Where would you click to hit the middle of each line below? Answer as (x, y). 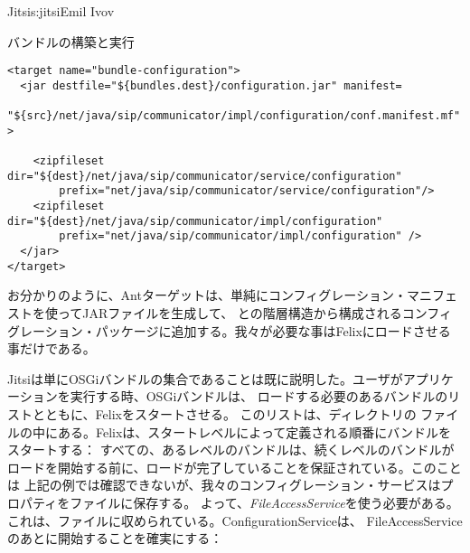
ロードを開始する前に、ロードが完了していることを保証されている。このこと (235, 467)
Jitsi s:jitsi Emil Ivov (61, 11)
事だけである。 (52, 348)
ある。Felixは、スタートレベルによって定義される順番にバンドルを (254, 431)
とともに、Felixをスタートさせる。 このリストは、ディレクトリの (224, 413)
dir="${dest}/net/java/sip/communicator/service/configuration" (205, 176)
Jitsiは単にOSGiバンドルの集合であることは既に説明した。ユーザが (205, 378)
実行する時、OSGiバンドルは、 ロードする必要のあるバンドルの (259, 396)
